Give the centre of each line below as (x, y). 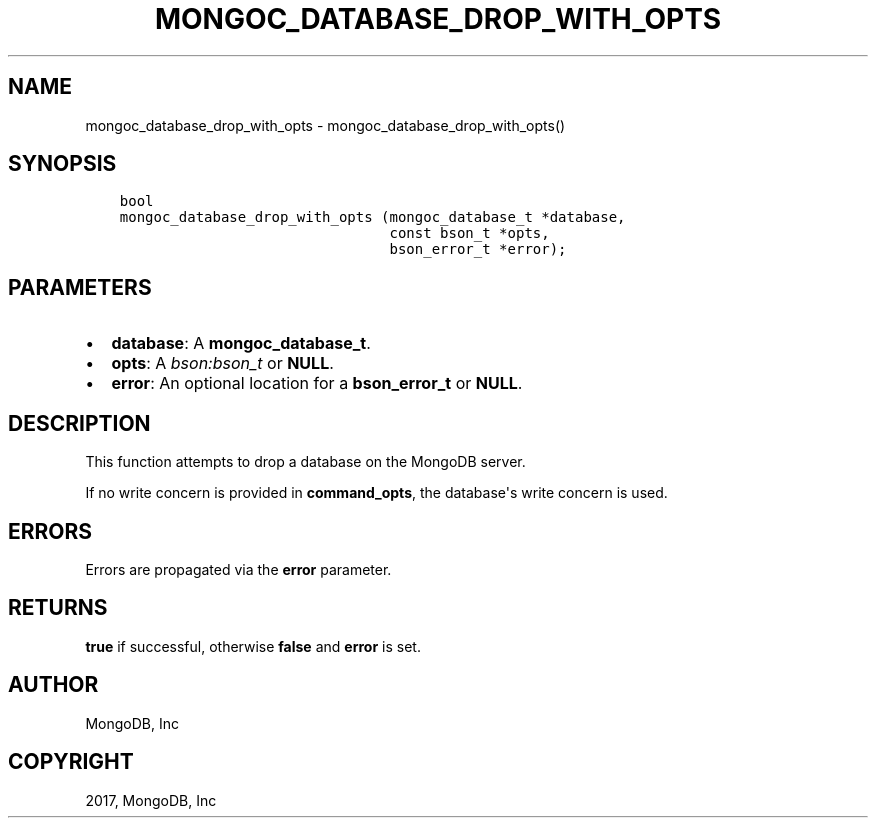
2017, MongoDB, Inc (151, 800)
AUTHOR (53, 685)
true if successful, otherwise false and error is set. (253, 646)
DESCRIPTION (79, 423)
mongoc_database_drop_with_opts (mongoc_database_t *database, (372, 217)
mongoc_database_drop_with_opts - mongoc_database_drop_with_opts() (325, 125)
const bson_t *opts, (469, 233)
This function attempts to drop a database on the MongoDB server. (305, 462)
